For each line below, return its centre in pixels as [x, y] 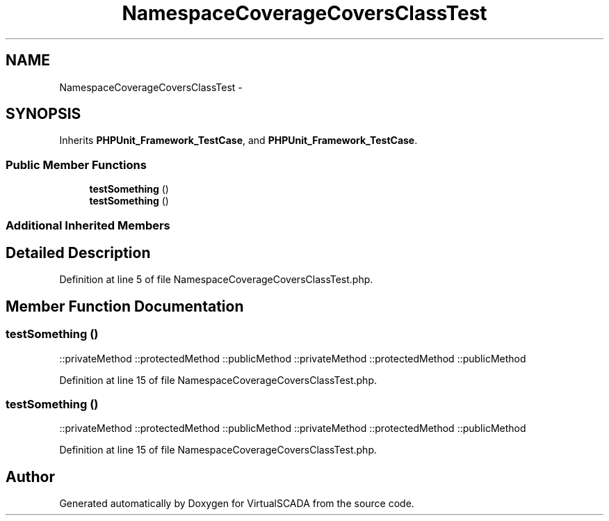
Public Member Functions [76, 165]
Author [30, 476]
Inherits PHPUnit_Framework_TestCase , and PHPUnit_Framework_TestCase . [238, 141]
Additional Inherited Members [88, 225]
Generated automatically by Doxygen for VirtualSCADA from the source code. [237, 504]
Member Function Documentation [125, 306]
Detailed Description [78, 253]
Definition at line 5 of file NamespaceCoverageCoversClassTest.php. [216, 280]
